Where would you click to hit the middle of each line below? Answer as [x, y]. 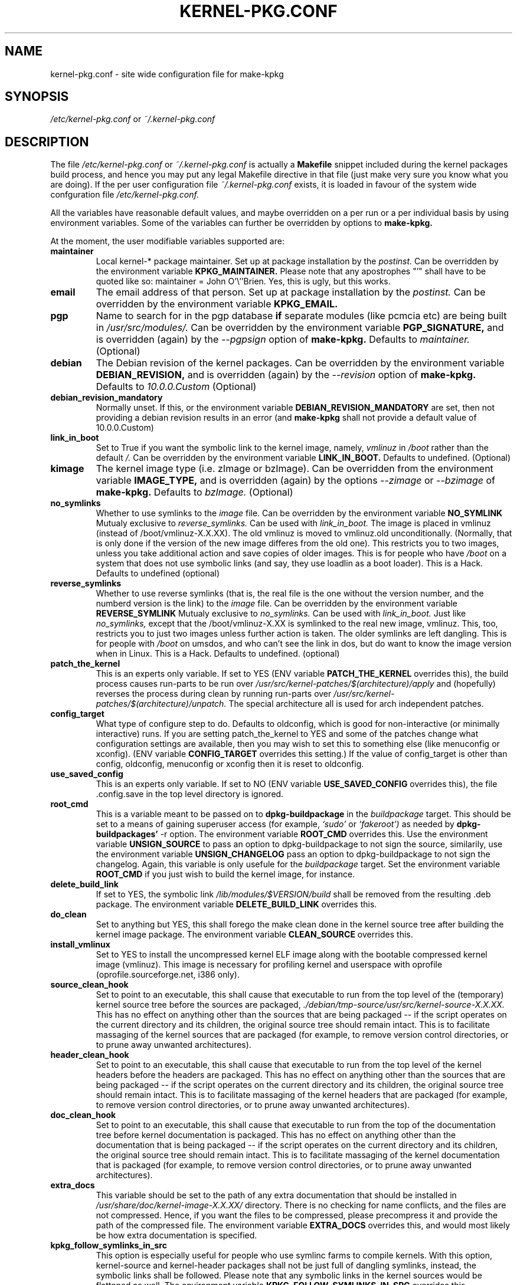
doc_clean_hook [83, 1115]
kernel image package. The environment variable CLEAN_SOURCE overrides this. [254, 935]
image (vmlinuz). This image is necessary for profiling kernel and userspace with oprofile [269, 965]
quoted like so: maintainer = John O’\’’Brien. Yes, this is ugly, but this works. [243, 281]
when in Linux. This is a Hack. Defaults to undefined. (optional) [218, 654]
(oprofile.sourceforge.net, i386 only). [168, 975]
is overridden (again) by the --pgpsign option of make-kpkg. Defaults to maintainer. [283, 340]
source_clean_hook [89, 985]
